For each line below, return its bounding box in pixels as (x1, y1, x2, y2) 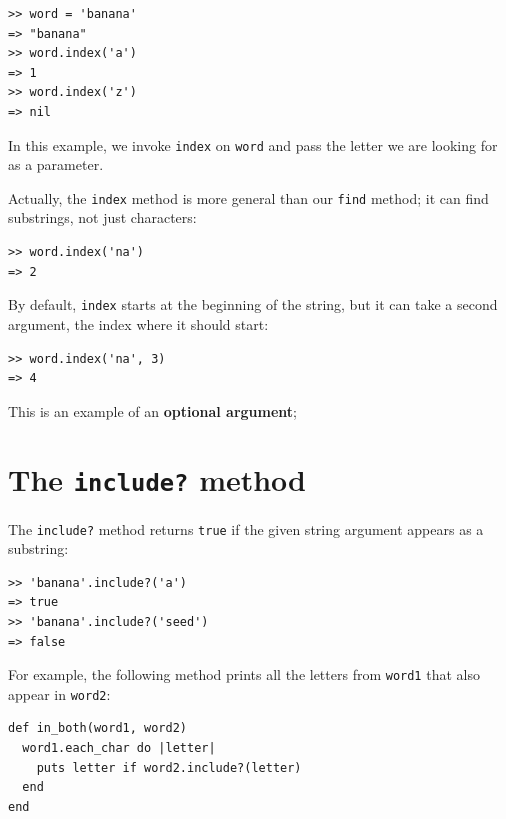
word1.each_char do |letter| (22, 741, 216, 756)
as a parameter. (8, 154, 104, 175)
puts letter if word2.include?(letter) (36, 760, 302, 775)
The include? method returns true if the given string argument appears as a (8, 518, 484, 539)
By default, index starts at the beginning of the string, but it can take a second (8, 294, 498, 315)
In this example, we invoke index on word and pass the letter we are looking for (8, 134, 498, 155)
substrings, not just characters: (8, 207, 197, 228)
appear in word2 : (8, 683, 111, 704)
